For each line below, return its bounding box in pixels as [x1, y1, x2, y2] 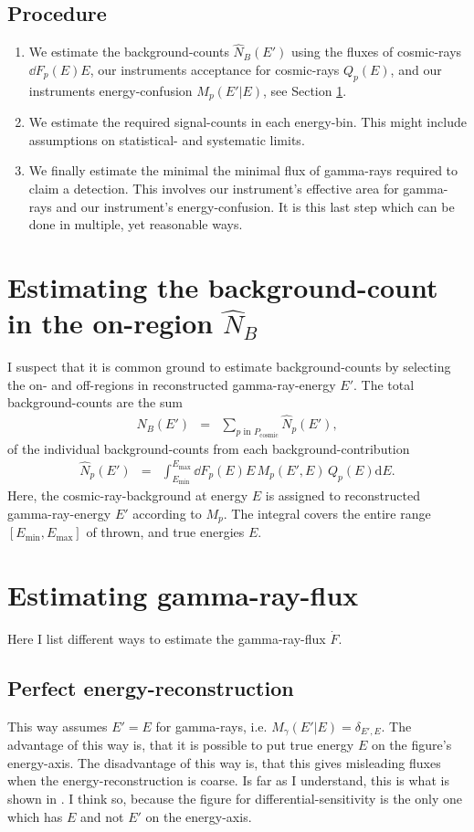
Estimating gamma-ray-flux [7, 576, 359, 613]
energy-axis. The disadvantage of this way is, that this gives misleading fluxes [7, 753, 441, 772]
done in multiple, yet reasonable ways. [28, 215, 243, 234]
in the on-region [7, 304, 214, 342]
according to [132, 503, 202, 522]
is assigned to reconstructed [265, 486, 420, 505]
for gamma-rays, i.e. [155, 716, 268, 735]
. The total [353, 374, 415, 394]
